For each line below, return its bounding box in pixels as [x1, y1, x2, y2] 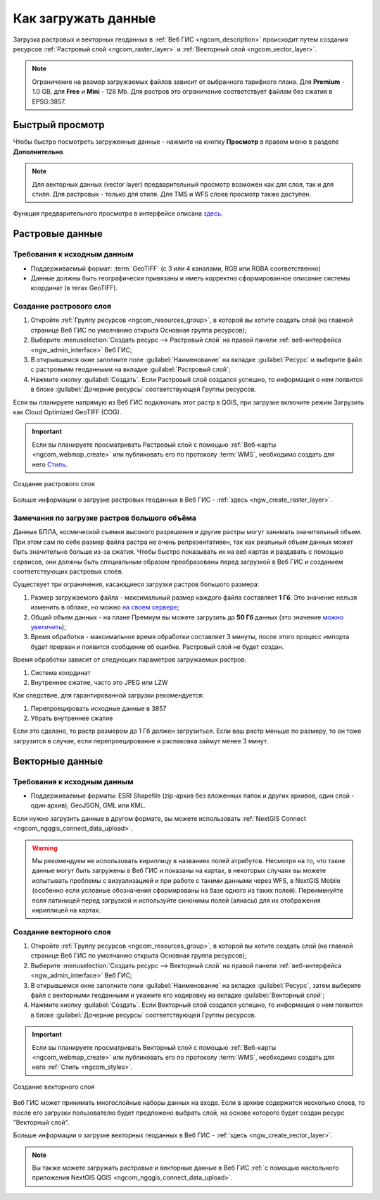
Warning [32, 843, 58, 852]
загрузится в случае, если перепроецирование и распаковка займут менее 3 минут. [13, 736, 269, 745]
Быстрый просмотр [13, 119, 105, 131]
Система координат [30, 668, 91, 676]
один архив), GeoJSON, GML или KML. [30, 801, 146, 810]
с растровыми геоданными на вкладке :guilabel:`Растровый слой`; [30, 365, 232, 373]
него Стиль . [32, 460, 68, 469]
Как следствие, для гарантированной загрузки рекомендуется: [13, 691, 204, 700]
